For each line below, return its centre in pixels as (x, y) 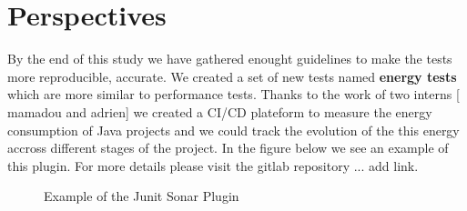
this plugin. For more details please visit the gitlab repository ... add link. (213, 165)
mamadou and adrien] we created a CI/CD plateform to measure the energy (220, 111)
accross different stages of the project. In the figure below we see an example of (228, 148)
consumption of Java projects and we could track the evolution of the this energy (233, 130)
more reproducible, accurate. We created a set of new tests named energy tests (232, 76)
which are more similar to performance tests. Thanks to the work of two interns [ (233, 94)
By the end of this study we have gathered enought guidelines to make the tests (230, 59)
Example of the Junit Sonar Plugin (142, 196)
